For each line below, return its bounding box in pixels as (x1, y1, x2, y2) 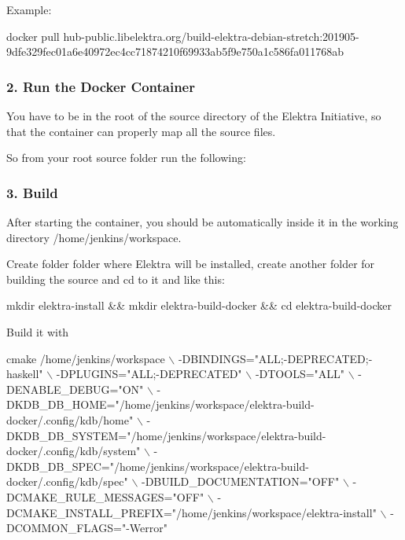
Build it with (6, 323, 69, 340)
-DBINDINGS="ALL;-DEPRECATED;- (178, 350, 373, 366)
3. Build (6, 182, 58, 202)
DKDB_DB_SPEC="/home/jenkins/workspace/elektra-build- (6, 457, 309, 474)
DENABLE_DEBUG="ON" (6, 380, 144, 397)
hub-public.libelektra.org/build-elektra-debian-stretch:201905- (63, 28, 359, 44)
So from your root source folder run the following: (6, 149, 246, 166)
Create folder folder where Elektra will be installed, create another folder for (6, 255, 375, 272)
